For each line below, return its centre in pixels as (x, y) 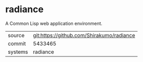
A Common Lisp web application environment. (54, 23)
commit (17, 43)
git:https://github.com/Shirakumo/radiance (84, 35)
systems (18, 52)
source (16, 35)
